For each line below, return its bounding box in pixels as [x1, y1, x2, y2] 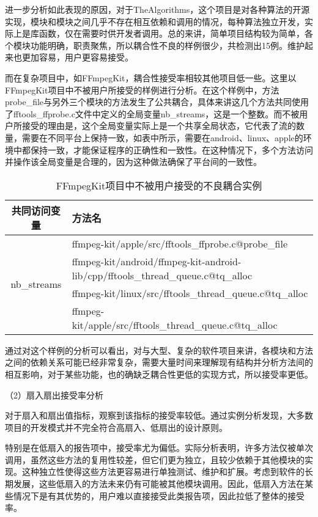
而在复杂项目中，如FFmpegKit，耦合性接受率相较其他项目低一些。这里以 [5, 71, 297, 84]
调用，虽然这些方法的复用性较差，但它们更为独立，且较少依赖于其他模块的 [5, 453, 305, 466]
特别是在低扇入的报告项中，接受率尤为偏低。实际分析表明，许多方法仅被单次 [5, 441, 313, 454]
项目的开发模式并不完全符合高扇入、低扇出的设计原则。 [5, 420, 227, 433]
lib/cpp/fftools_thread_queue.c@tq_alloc [72, 268, 253, 282]
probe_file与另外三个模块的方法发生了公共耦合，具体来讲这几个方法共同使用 [5, 95, 309, 108]
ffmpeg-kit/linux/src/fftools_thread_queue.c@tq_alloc [72, 285, 308, 300]
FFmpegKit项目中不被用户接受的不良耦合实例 [56, 178, 262, 193]
